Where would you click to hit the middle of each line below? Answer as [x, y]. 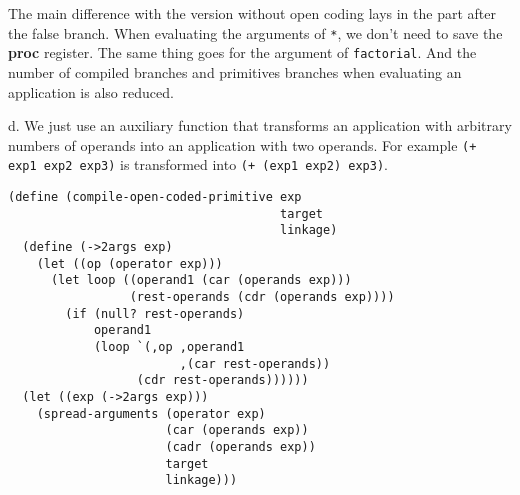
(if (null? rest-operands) [155, 313]
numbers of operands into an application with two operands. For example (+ [242, 144]
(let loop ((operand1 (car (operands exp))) [201, 280]
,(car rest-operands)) [255, 363]
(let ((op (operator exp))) [129, 263]
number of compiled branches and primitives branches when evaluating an [235, 71]
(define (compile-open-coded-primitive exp [155, 197]
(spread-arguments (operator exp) [151, 413]
